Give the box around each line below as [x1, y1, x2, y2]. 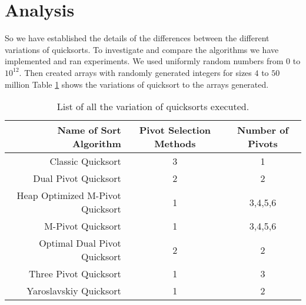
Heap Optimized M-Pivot [16, 188, 121, 203]
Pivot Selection [139, 123, 211, 137]
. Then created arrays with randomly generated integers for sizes [19, 66, 252, 78]
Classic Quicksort [49, 154, 121, 168]
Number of [237, 123, 289, 137]
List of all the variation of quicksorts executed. [56, 100, 250, 114]
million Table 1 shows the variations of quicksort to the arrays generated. [5, 78, 269, 90]
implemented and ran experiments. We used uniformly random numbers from [5, 55, 284, 67]
